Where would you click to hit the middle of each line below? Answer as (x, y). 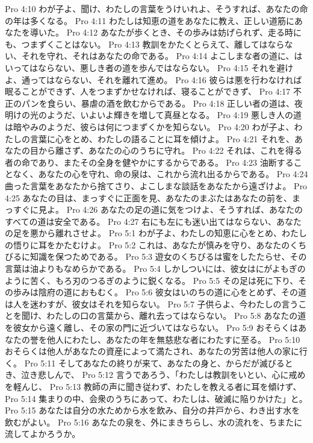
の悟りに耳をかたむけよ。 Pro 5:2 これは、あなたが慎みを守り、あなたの (147, 244)
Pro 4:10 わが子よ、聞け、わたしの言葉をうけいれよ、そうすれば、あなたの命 (156, 8)
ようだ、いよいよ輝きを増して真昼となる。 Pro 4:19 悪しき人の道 (174, 115)
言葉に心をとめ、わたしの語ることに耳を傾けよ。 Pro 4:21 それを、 (162, 138)
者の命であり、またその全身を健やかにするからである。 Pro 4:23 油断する (149, 162)
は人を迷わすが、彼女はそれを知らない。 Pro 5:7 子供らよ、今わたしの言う (152, 303)
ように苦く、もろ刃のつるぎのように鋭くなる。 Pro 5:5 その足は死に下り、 (152, 280)
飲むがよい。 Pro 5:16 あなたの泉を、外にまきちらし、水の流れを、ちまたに (154, 422)
